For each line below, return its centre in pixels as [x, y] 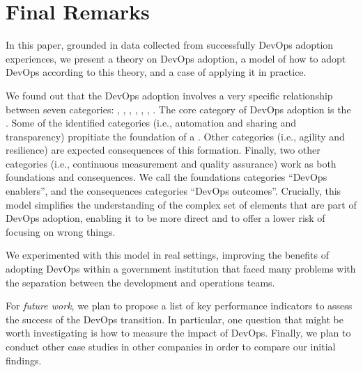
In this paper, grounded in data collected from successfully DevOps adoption [170, 45]
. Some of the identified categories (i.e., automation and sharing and [151, 123]
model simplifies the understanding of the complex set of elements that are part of [181, 204]
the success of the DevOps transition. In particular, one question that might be [175, 319]
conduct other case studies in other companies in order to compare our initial [171, 346]
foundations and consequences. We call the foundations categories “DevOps [167, 177]
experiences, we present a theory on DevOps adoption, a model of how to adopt [176, 58]
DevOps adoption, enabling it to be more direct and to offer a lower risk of [165, 218]
